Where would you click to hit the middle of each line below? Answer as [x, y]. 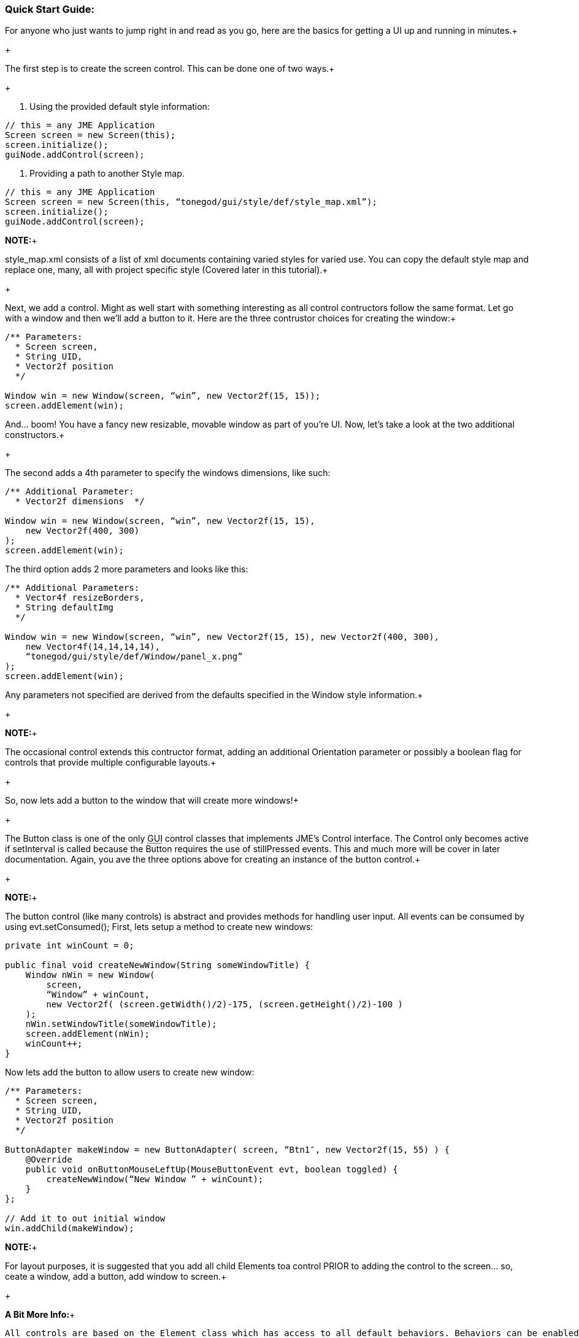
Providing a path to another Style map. [107, 174]
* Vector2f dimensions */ [80, 502]
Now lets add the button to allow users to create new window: [130, 1072]
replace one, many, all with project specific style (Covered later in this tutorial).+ [167, 270]
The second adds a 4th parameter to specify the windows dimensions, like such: [168, 473]
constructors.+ [35, 435]
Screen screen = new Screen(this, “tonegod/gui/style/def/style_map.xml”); [191, 202]
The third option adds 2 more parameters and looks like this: [127, 569]
